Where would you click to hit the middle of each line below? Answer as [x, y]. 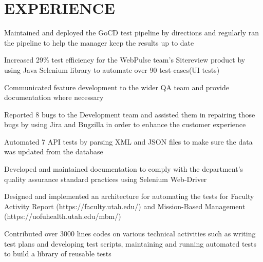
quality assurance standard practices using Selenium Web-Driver [106, 179]
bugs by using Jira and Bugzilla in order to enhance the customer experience [125, 124]
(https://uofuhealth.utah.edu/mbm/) [63, 216]
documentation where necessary [54, 97]
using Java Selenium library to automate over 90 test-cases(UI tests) [112, 69]
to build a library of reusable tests [58, 254]
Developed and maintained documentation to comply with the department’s [124, 169]
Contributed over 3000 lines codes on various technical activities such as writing [130, 234]
